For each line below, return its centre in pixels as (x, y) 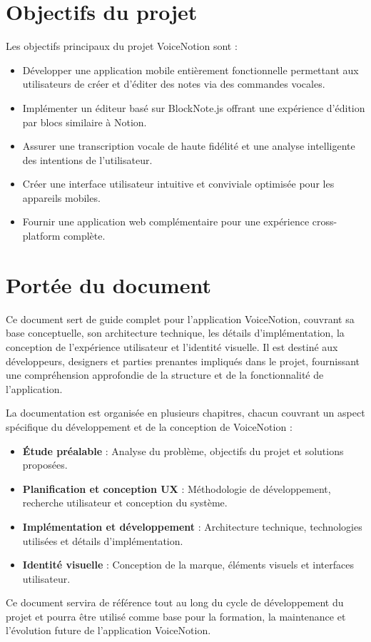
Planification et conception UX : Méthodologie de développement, (177, 488)
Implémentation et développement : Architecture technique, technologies (192, 526)
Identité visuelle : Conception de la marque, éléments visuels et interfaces (188, 565)
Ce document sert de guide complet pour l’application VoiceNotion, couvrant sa (180, 319)
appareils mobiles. (61, 197)
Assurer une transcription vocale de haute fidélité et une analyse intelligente (189, 146)
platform (41, 236)
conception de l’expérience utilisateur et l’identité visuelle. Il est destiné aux (172, 346)
